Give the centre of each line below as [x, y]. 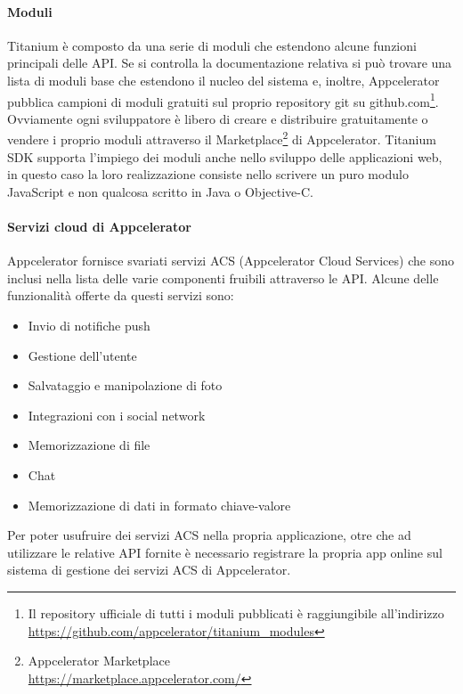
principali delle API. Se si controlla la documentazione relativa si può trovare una [230, 63]
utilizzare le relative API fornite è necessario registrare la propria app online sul [225, 552]
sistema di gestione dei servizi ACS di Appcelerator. [149, 570]
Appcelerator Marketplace [99, 661]
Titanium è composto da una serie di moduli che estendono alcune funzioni [212, 45]
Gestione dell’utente [82, 355]
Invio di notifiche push [89, 326]
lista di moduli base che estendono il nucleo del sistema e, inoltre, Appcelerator [223, 80]
